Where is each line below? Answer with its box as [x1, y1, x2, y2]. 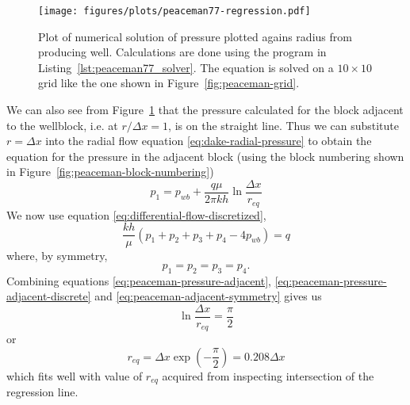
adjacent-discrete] [6, 288, 91, 304]
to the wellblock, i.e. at [6, 117, 118, 133]
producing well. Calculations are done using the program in [38, 44, 327, 60]
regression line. [6, 384, 79, 400]
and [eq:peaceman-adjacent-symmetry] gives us [94, 288, 322, 304]
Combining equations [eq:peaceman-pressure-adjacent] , [6, 272, 272, 288]
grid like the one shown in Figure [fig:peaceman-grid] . [38, 75, 300, 91]
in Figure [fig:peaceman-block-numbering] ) [6, 163, 214, 180]
